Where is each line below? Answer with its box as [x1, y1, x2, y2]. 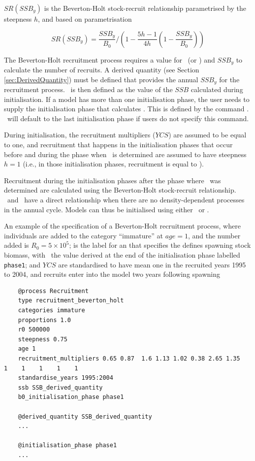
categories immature [18, 307, 85, 314]
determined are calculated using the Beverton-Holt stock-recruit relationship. [4, 185, 236, 195]
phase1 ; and [4, 259, 41, 269]
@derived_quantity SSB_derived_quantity [18, 413, 152, 420]
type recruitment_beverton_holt [18, 297, 124, 304]
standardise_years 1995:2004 [18, 374, 113, 382]
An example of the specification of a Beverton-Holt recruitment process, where [4, 221, 241, 231]
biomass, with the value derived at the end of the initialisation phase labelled [4, 250, 240, 260]
